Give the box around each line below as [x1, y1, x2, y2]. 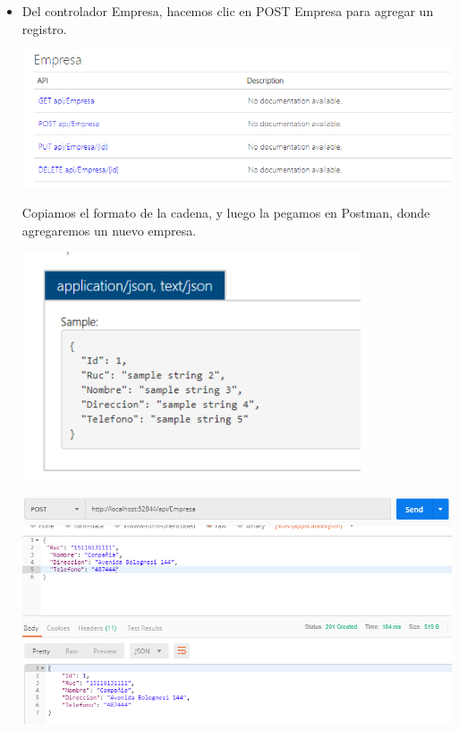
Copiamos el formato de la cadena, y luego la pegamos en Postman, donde [21, 203, 430, 222]
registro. [21, 19, 67, 38]
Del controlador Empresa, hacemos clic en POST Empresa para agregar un [21, 2, 434, 20]
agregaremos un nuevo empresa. [21, 220, 197, 239]
